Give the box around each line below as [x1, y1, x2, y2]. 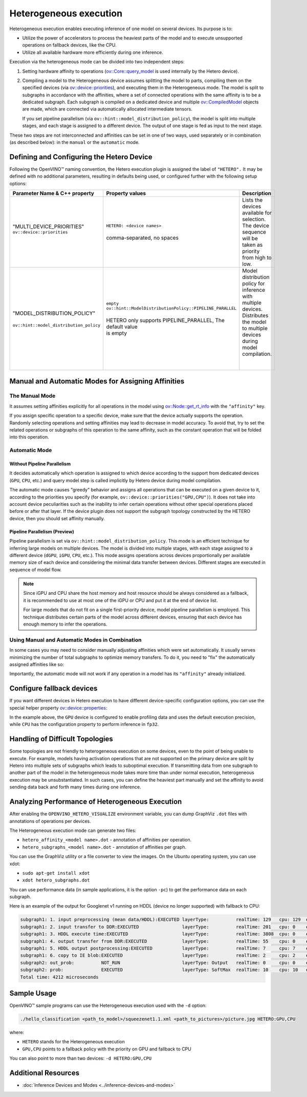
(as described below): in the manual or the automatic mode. [9, 139, 140, 145]
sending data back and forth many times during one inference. [9, 784, 141, 790]
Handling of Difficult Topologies [9, 735, 113, 743]
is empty [106, 330, 127, 337]
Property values [106, 190, 146, 197]
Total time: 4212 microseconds [20, 974, 99, 980]
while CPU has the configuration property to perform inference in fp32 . [9, 721, 159, 727]
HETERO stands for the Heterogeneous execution [22, 1039, 125, 1045]
